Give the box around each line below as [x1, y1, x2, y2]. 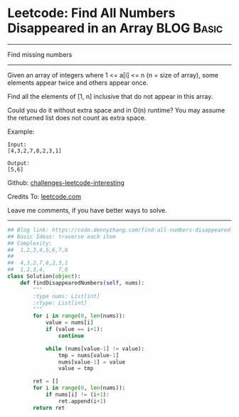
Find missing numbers [7, 50, 73, 58]
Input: [7, 141, 27, 148]
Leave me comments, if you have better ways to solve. [7, 206, 167, 214]
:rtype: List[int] [33, 299, 87, 307]
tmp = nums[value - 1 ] [58, 352, 119, 359]
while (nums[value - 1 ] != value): [45, 345, 144, 352]
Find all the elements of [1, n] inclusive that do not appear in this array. [7, 92, 213, 100]
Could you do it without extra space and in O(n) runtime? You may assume [7, 105, 225, 115]
